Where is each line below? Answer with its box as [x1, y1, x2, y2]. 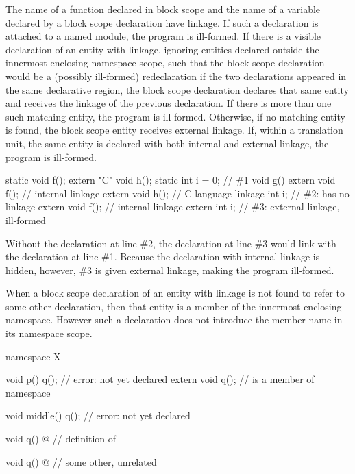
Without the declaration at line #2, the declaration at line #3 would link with [5, 236, 336, 250]
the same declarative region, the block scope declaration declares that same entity [5, 82, 349, 97]
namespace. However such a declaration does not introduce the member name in [5, 312, 343, 327]
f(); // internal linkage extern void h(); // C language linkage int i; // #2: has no [5, 186, 350, 200]
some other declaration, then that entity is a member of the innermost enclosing [5, 299, 342, 313]
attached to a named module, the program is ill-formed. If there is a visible [5, 29, 321, 43]
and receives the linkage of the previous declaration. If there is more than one [5, 96, 332, 110]
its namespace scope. [5, 326, 93, 340]
